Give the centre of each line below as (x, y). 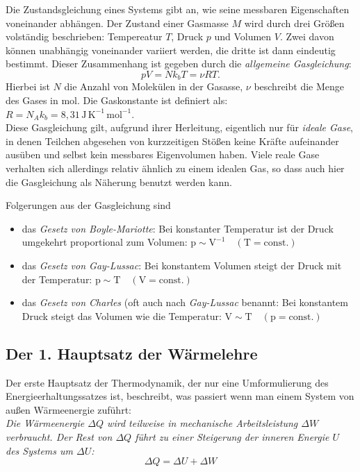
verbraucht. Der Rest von (59, 436)
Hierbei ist (28, 86)
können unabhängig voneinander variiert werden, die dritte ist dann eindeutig (171, 50)
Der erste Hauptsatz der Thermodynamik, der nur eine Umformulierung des (167, 382)
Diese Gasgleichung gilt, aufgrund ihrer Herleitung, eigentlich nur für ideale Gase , (180, 127)
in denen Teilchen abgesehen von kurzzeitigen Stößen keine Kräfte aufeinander (172, 141)
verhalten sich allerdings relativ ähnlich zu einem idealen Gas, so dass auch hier (175, 168)
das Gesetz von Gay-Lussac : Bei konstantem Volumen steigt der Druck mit (182, 265)
